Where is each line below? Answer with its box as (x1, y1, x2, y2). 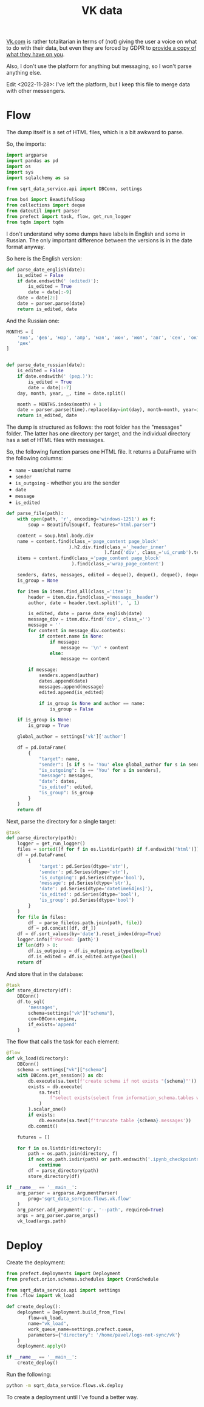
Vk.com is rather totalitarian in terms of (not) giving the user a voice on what (6, 38, 197, 46)
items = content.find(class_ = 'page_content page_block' (17, 555, 162, 562)
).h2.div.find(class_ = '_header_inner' (69, 544, 167, 550)
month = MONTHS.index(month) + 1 (17, 401, 102, 407)
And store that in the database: (6, 970, 84, 978)
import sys (6, 169, 34, 175)
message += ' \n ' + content (60, 644, 129, 650)
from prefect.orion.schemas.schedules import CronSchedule (6, 1276, 159, 1282)
